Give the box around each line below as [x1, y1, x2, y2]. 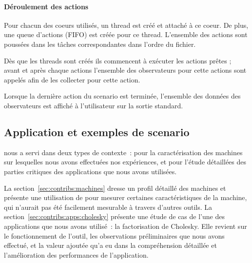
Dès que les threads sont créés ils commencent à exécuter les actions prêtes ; [4, 55, 232, 65]
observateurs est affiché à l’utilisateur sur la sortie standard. [4, 100, 183, 110]
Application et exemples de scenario [4, 124, 190, 139]
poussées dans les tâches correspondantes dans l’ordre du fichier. [4, 39, 196, 49]
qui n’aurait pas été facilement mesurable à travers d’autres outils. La [4, 202, 212, 212]
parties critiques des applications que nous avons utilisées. [4, 166, 177, 176]
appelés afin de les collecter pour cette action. [4, 74, 140, 84]
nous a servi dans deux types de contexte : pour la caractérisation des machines [4, 147, 243, 157]
